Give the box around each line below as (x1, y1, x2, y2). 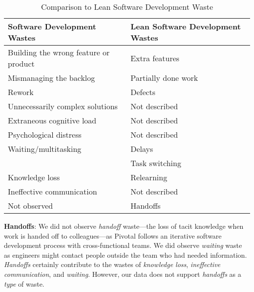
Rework (8, 86, 34, 97)
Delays (130, 143, 153, 154)
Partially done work (130, 72, 198, 83)
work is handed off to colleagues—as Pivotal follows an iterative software (4, 230, 222, 241)
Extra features (130, 52, 180, 64)
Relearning (130, 171, 168, 183)
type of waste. (4, 278, 44, 289)
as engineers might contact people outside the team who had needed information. (4, 249, 247, 260)
